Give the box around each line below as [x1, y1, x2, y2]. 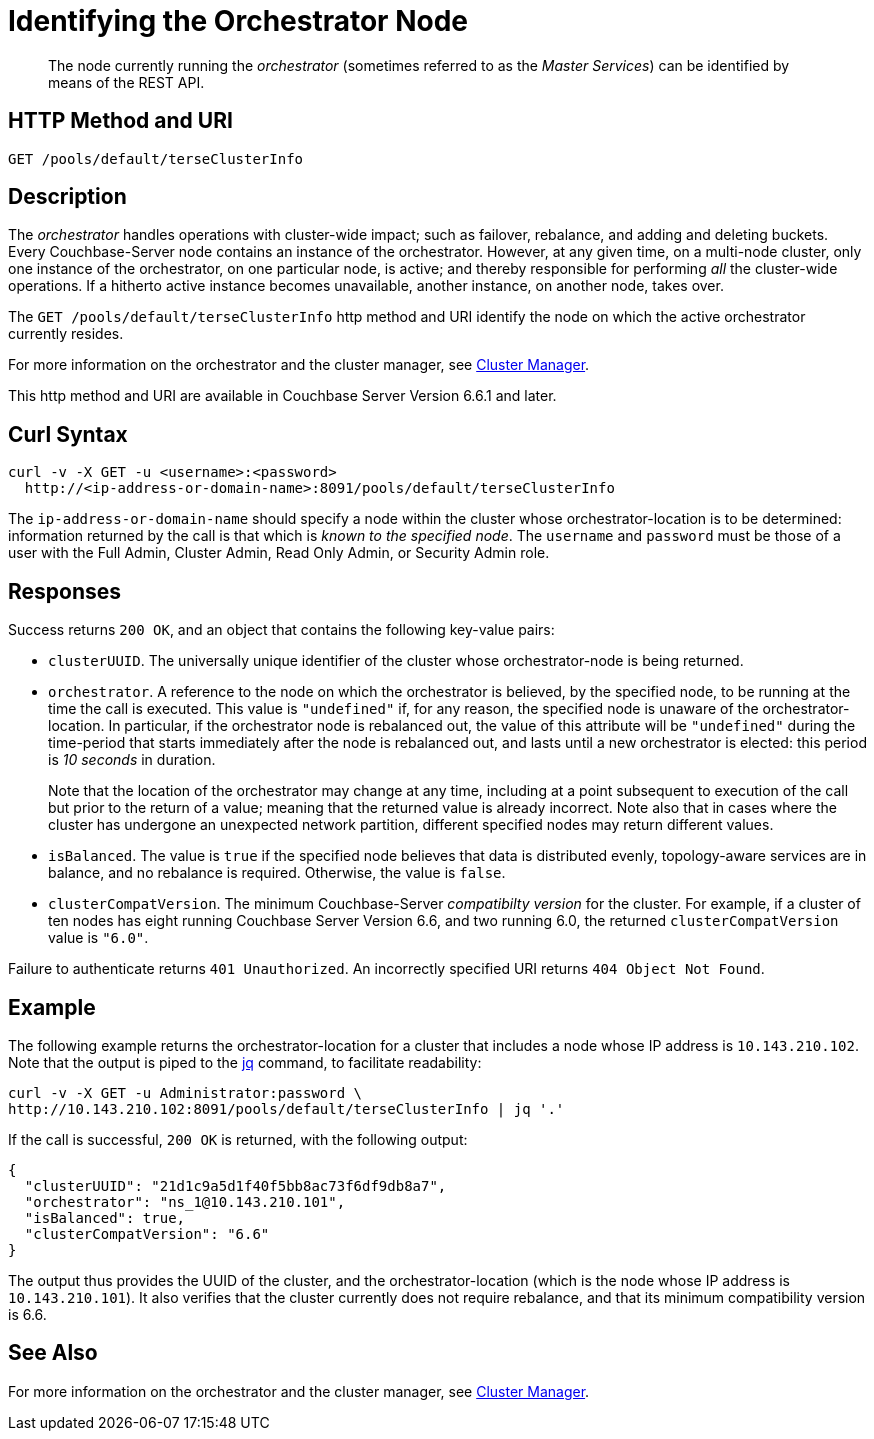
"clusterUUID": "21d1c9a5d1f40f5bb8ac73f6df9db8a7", [24, 1177, 447, 1194]
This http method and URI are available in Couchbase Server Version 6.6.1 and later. [8, 387, 557, 405]
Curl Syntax [8, 421, 128, 447]
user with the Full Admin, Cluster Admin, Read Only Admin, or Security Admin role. [8, 544, 550, 562]
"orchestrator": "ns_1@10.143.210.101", [24, 1193, 346, 1210]
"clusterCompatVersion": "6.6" [24, 1225, 270, 1242]
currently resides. [8, 325, 124, 343]
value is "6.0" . [48, 929, 149, 947]
